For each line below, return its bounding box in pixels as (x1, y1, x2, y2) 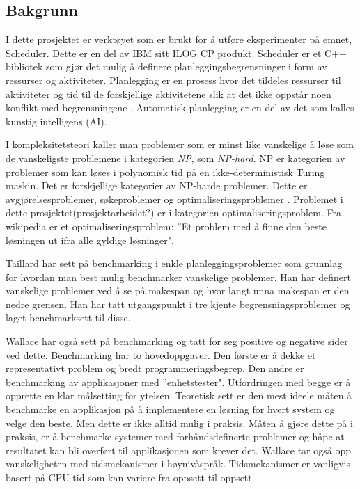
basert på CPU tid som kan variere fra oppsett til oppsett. (6, 470, 255, 485)
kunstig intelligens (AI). (6, 113, 107, 128)
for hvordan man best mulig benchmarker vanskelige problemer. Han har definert (6, 269, 351, 284)
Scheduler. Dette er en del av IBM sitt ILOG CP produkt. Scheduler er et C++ (6, 45, 347, 60)
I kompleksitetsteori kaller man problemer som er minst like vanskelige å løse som (6, 137, 354, 152)
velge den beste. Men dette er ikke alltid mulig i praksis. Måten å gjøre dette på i (6, 415, 353, 430)
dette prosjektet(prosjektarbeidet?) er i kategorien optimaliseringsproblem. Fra (6, 205, 341, 220)
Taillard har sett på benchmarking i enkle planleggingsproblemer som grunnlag (6, 256, 343, 271)
